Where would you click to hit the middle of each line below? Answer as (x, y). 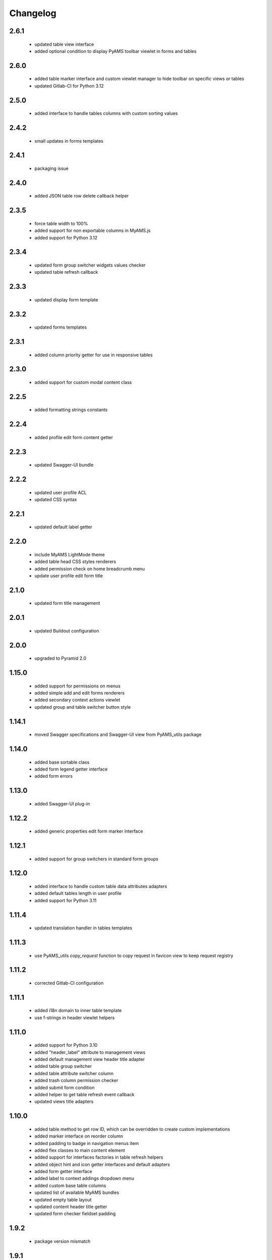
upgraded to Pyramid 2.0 (60, 658)
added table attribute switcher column (74, 1073)
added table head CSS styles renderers (75, 561)
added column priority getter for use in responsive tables (94, 355)
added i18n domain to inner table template (78, 1011)
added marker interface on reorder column (79, 1136)
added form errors (54, 776)
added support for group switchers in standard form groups (96, 859)
